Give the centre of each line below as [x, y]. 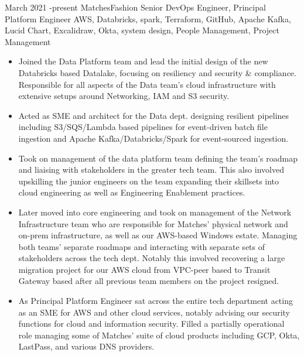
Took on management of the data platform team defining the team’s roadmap [158, 158]
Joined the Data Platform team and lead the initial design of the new [143, 61]
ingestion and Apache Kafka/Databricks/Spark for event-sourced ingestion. [153, 138]
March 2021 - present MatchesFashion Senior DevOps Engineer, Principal [135, 7]
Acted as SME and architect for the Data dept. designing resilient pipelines [154, 115]
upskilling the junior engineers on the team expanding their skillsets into [149, 181]
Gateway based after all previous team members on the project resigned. [149, 281]
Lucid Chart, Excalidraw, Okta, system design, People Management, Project [142, 30]
